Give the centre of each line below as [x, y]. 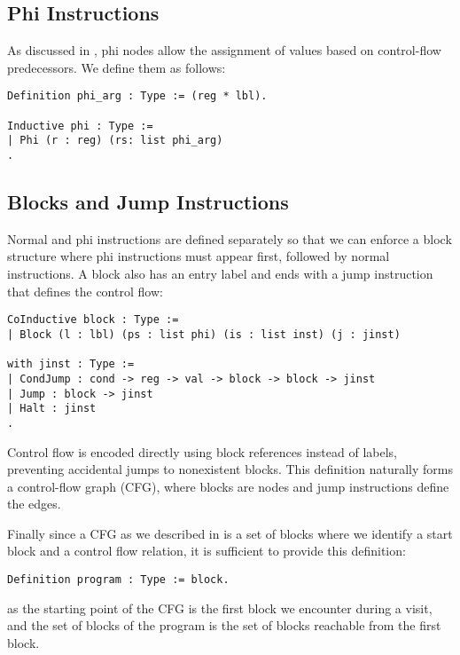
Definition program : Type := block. [118, 580]
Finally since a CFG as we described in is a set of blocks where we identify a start [230, 533]
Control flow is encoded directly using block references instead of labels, [202, 451]
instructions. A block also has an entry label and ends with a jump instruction [220, 274]
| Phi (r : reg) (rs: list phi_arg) [115, 141]
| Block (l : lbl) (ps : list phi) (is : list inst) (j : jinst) [204, 334]
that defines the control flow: [85, 291]
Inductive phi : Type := [80, 126]
